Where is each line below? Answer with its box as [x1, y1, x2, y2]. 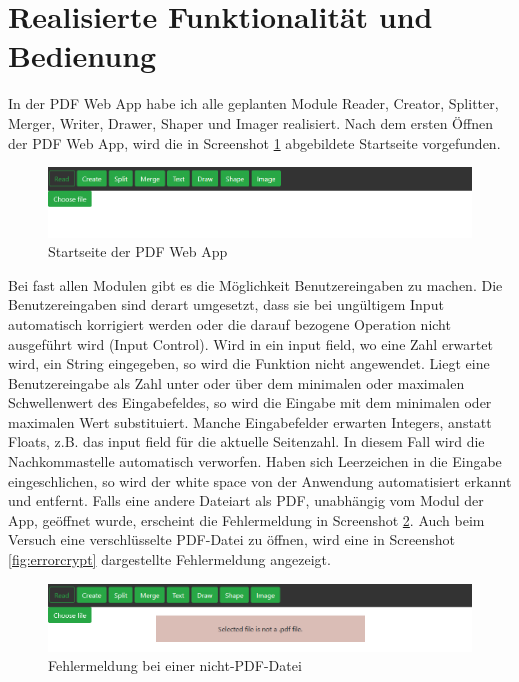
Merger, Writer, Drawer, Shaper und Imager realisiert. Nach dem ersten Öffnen [8, 112, 493, 133]
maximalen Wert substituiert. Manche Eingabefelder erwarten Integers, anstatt [8, 411, 492, 432]
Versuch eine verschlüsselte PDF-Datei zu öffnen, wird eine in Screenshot [8, 529, 455, 550]
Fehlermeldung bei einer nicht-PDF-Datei [48, 655, 302, 676]
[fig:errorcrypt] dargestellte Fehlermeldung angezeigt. [8, 549, 331, 570]
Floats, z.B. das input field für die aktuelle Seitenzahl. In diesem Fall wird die [8, 431, 485, 452]
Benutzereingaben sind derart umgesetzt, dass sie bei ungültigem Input [8, 294, 444, 315]
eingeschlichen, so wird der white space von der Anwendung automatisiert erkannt [8, 470, 512, 491]
